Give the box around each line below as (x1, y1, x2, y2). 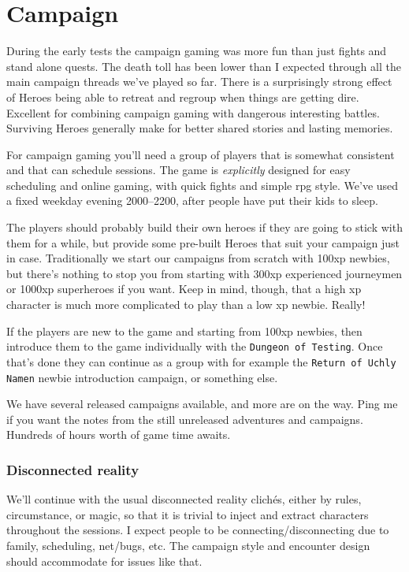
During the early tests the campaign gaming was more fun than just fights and (6, 43, 387, 59)
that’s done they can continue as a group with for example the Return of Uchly (6, 353, 396, 370)
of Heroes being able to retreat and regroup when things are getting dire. (6, 88, 359, 105)
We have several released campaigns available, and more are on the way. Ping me (6, 396, 398, 412)
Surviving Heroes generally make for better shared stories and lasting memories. (6, 120, 393, 136)
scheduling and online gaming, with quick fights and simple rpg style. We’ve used (6, 176, 399, 193)
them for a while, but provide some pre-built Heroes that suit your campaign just (6, 234, 400, 251)
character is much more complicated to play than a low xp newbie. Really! (6, 296, 366, 313)
